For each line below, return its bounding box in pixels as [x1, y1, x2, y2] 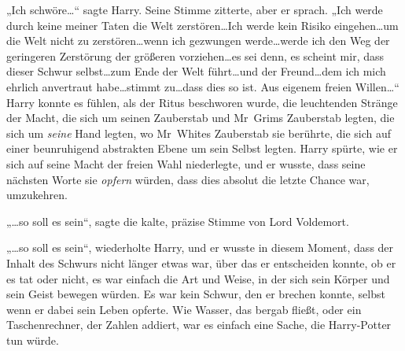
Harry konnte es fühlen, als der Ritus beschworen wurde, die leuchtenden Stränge [6, 94, 398, 110]
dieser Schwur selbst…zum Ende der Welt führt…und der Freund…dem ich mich [6, 63, 386, 79]
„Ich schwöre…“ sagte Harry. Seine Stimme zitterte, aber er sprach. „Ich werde [6, 2, 383, 17]
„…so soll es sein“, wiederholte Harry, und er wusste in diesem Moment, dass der [6, 239, 394, 256]
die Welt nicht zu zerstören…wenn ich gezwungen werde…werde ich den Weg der [6, 32, 390, 49]
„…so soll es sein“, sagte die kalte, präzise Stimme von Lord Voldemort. [6, 212, 349, 229]
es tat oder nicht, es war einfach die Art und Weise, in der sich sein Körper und [6, 270, 390, 286]
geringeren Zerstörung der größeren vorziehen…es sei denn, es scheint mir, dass [6, 47, 385, 64]
